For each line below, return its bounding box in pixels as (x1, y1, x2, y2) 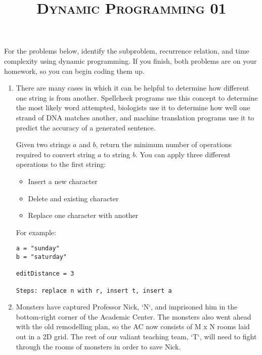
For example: (16, 227, 56, 237)
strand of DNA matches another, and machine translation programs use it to (16, 112, 254, 122)
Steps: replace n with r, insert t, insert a (16, 287, 172, 294)
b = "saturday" (16, 253, 67, 260)
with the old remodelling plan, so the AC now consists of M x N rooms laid (16, 321, 250, 332)
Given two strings (16, 139, 71, 150)
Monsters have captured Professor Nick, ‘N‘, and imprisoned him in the (16, 301, 238, 312)
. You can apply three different (136, 149, 231, 159)
